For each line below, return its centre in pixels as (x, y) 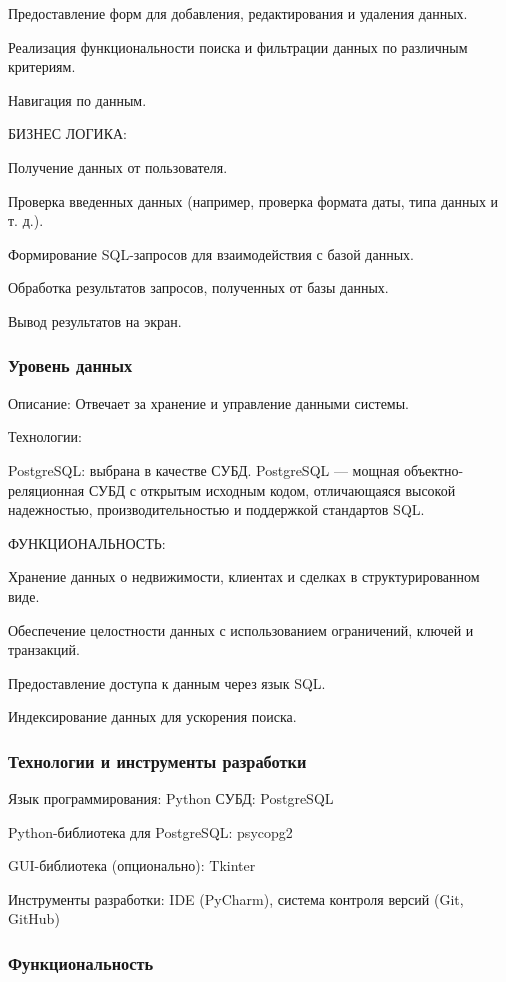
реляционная (46, 489)
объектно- (434, 469)
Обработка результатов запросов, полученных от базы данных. (198, 287)
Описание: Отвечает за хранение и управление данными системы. (208, 402)
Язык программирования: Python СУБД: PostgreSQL (171, 798)
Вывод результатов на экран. (95, 320)
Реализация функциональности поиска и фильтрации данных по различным (238, 46)
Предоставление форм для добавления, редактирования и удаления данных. (238, 13)
